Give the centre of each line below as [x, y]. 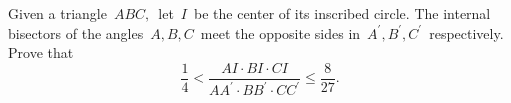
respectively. [466, 32]
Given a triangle [57, 13]
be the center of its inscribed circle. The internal [342, 13]
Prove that [41, 52]
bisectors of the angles [76, 32]
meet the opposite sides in [280, 32]
